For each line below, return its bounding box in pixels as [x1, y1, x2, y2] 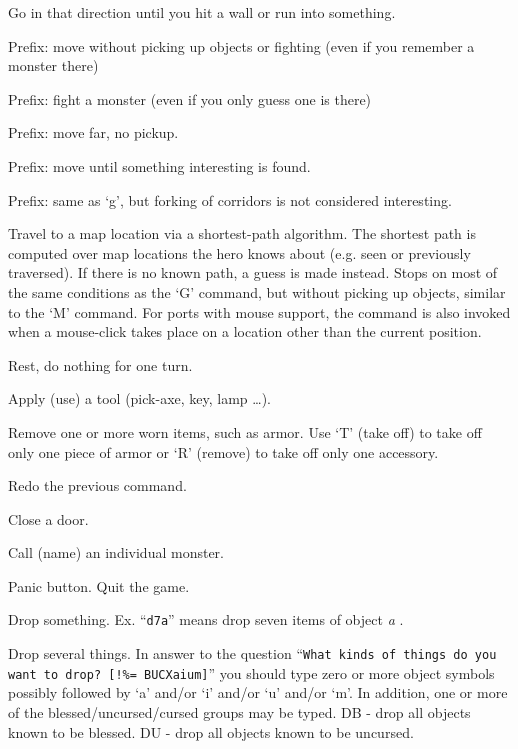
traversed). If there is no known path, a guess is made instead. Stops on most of [8, 262, 498, 283]
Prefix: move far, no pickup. [8, 122, 179, 143]
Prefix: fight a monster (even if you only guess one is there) [8, 88, 372, 109]
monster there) [8, 55, 99, 76]
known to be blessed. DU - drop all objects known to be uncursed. [8, 721, 414, 742]
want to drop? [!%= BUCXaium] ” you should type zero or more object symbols [8, 662, 495, 683]
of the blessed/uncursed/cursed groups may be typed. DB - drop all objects [8, 702, 471, 723]
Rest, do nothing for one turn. [8, 354, 193, 375]
